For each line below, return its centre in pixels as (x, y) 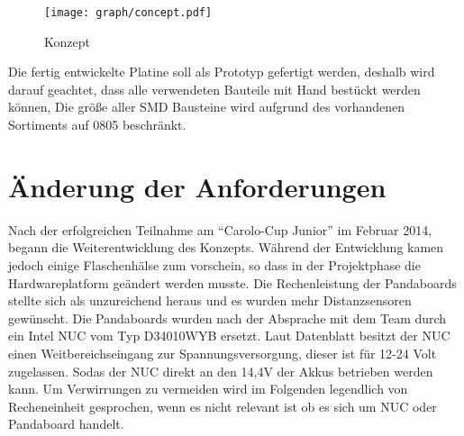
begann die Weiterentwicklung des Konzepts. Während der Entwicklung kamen (226, 247)
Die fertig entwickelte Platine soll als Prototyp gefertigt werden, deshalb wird (222, 72)
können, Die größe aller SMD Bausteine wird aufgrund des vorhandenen (207, 107)
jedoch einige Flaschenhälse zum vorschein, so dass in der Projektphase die (214, 264)
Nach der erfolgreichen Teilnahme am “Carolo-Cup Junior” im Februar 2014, (220, 229)
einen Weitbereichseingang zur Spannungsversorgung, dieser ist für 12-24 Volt (223, 353)
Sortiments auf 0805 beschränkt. (97, 125)
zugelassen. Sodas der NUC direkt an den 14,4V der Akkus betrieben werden (221, 371)
